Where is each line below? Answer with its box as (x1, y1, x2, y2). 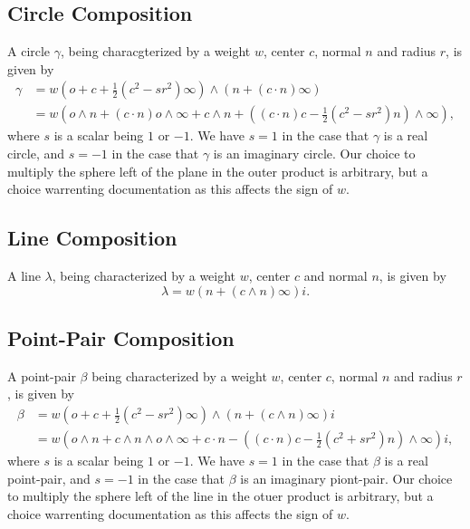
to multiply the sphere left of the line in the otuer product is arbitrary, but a (7, 486, 434, 505)
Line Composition (7, 224, 177, 252)
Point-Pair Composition (7, 324, 235, 352)
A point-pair (7, 366, 76, 385)
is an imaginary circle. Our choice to (213, 144, 416, 163)
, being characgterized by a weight (61, 42, 251, 61)
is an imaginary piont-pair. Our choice (240, 468, 453, 487)
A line (7, 266, 41, 285)
